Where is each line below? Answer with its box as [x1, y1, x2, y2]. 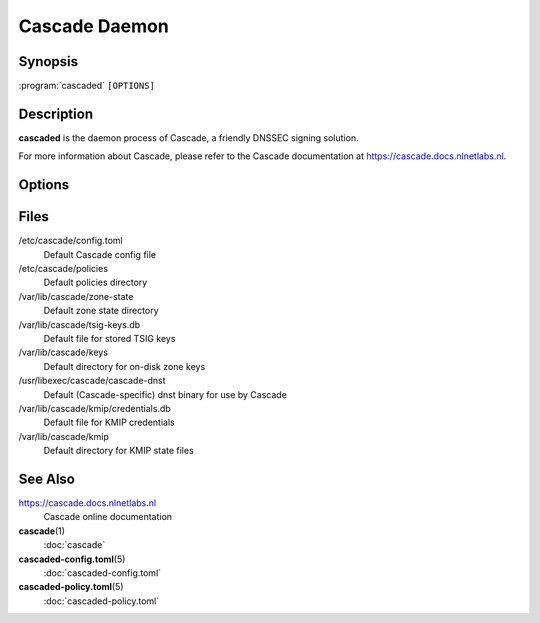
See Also [18, 470, 75, 487]
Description [18, 105, 94, 122]
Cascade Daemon [18, 15, 169, 37]
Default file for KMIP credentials [43, 416, 175, 429]
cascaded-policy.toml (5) [18, 581, 124, 593]
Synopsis [18, 53, 79, 70]
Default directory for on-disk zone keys [43, 360, 206, 372]
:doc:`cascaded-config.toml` [43, 567, 162, 579]
